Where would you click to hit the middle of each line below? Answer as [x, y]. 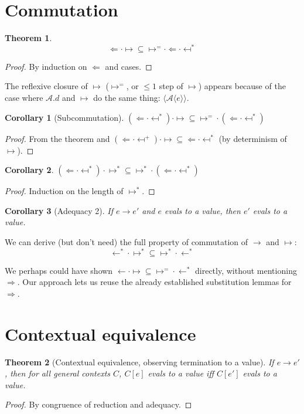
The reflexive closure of [46, 86]
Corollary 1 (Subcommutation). [64, 117]
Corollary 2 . [29, 170]
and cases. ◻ [129, 66]
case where [24, 97]
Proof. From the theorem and [57, 138]
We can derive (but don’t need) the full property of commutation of [127, 241]
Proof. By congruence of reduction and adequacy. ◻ [98, 404]
